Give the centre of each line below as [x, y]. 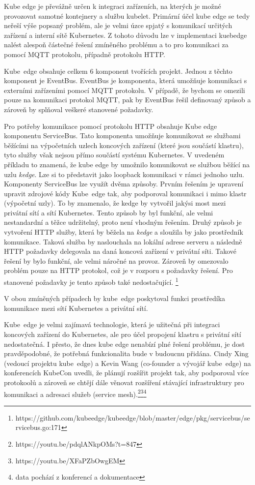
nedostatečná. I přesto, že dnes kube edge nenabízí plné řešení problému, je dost [124, 344]
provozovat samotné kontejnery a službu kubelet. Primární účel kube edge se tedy [127, 15]
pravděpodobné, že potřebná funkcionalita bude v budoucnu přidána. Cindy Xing [126, 353]
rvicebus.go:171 [38, 427]
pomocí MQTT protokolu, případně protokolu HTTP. [85, 54]
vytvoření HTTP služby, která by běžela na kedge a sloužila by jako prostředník [124, 232]
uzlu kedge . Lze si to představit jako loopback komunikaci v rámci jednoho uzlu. [124, 174]
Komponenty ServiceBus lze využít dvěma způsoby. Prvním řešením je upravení [124, 184]
